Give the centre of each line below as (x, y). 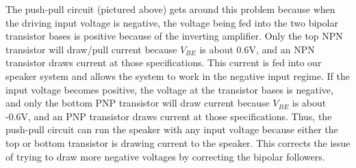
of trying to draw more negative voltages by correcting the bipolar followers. (165, 156)
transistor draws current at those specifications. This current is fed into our (164, 62)
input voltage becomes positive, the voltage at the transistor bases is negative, (169, 89)
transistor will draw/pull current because (91, 49)
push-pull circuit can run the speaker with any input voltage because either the (172, 129)
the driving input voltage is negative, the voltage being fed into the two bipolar (172, 22)
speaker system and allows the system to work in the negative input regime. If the (178, 75)
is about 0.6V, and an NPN (257, 49)
